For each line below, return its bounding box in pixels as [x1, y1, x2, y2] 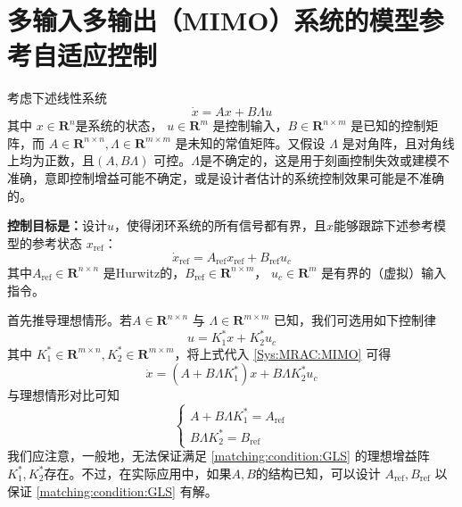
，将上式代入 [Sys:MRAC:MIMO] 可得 [174, 344, 392, 362]
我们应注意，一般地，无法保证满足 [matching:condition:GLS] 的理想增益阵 [7, 446, 430, 465]
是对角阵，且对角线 [342, 133, 455, 152]
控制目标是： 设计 [7, 216, 107, 235]
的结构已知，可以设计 [255, 463, 381, 482]
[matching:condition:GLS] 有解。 [36, 481, 218, 500]
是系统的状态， [75, 116, 163, 135]
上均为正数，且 [7, 151, 95, 170]
